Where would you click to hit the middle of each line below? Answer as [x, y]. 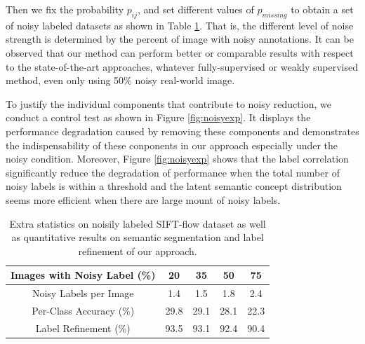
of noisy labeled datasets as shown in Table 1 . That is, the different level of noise [180, 25]
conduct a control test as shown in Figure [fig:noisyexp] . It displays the [158, 117]
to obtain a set [322, 9]
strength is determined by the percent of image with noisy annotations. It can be [180, 39]
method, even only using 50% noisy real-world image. [120, 80]
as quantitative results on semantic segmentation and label [138, 237]
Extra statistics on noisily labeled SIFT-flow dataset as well [138, 223]
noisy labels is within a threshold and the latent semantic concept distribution [174, 186]
